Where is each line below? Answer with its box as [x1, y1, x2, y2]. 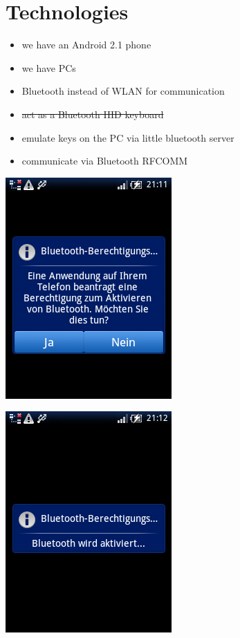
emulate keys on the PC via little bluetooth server [21, 130, 234, 144]
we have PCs [21, 60, 76, 75]
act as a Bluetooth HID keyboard [21, 106, 164, 121]
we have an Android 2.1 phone [21, 37, 151, 52]
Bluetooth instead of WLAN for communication [21, 84, 225, 98]
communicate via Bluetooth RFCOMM [21, 153, 188, 168]
